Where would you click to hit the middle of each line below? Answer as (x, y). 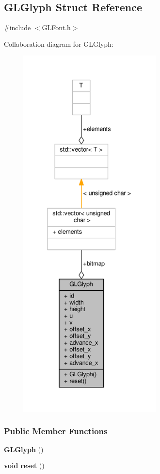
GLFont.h (56, 27)
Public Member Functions (56, 431)
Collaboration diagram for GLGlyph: (59, 44)
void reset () (24, 465)
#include (17, 27)
